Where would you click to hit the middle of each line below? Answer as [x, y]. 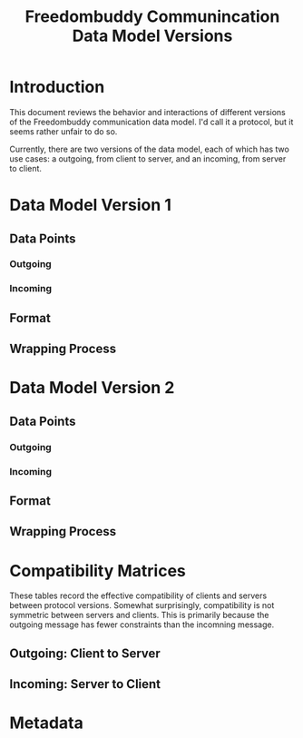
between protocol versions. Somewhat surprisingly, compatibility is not [142, 605]
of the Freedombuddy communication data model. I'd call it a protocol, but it [151, 122]
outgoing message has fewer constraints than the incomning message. [142, 625]
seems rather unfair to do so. [64, 131]
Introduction [57, 87]
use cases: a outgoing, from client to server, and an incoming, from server [148, 158]
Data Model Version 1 [91, 205]
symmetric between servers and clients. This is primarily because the [139, 615]
